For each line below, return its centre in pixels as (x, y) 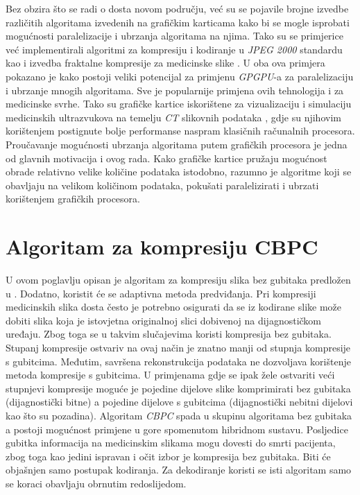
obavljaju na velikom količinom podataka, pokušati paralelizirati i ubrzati (162, 185)
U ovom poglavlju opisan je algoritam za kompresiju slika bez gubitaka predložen (178, 280)
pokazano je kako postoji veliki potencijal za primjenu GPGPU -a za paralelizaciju (180, 76)
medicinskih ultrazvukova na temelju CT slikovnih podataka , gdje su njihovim (173, 117)
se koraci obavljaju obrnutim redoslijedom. (96, 483)
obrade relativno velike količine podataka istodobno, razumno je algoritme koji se (179, 172)
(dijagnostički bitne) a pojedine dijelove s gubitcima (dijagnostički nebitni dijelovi (179, 402)
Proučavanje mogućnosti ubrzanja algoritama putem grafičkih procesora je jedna (177, 144)
